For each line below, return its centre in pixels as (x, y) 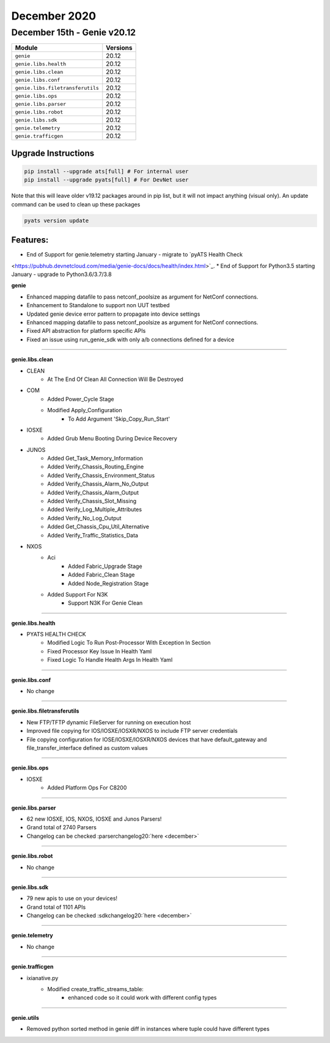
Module (26, 48)
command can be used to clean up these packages (76, 204)
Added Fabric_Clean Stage (101, 575)
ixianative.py (42, 978)
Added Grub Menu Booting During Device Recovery (112, 438)
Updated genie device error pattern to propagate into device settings (113, 314)
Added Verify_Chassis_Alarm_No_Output (98, 484)
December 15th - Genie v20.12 (74, 32)
